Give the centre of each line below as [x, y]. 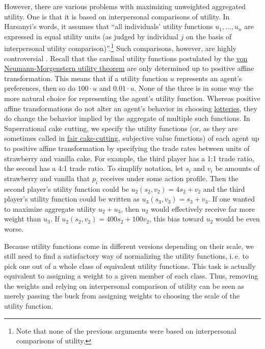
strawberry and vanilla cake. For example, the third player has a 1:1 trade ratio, [129, 158]
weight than [23, 219]
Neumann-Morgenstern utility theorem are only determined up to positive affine [129, 68]
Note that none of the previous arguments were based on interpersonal [126, 330]
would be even [237, 219]
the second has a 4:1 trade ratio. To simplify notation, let [94, 168]
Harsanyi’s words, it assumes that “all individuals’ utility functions [109, 26]
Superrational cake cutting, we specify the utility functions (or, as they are [121, 128]
